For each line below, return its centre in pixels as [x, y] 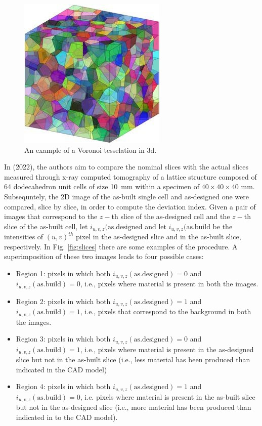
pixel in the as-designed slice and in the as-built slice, [158, 237]
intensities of [24, 237]
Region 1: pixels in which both [63, 273]
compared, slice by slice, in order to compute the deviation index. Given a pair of [130, 206]
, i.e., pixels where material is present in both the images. [169, 284]
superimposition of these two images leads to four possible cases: [104, 256]
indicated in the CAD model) [61, 369]
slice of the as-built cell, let [46, 226]
